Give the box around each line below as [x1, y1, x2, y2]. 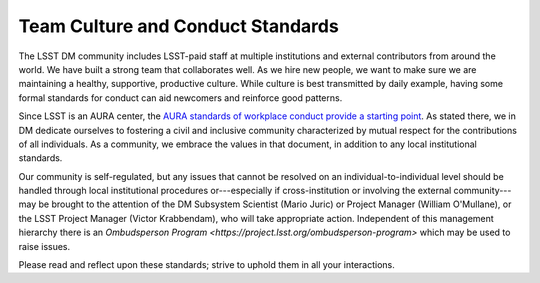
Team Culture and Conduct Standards [18, 15, 339, 37]
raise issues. [18, 240, 71, 252]
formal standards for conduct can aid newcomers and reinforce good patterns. [18, 91, 343, 104]
